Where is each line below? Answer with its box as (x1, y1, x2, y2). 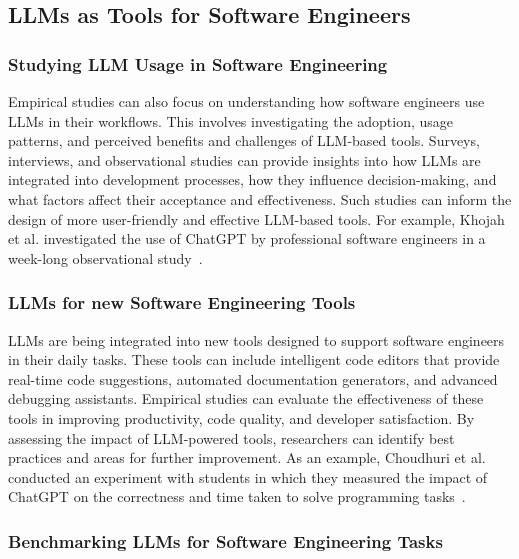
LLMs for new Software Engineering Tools (8, 290, 356, 315)
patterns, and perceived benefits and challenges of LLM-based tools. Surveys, (8, 130, 480, 151)
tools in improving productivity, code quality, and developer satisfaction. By (8, 407, 475, 428)
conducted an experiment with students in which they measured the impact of (8, 466, 488, 487)
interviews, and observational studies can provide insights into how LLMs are (8, 149, 481, 170)
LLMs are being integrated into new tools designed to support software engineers (8, 329, 505, 350)
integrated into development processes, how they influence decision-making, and (8, 169, 497, 190)
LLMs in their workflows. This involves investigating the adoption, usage (8, 110, 454, 131)
